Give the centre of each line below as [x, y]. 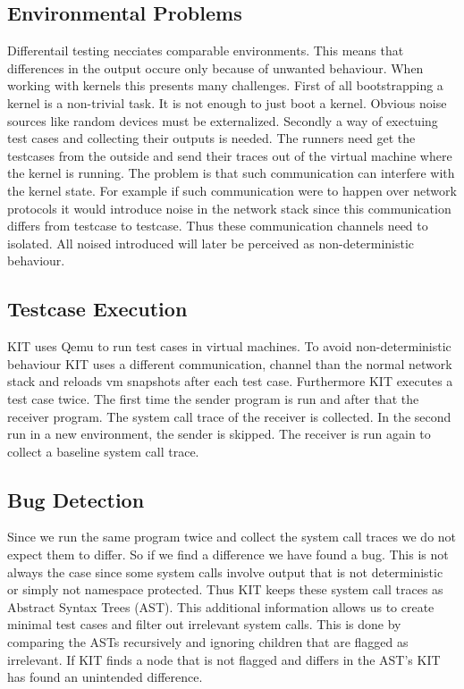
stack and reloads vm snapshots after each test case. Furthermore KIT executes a [230, 381]
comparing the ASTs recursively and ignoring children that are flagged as [208, 642]
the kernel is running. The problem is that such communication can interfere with [231, 173]
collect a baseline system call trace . [103, 451]
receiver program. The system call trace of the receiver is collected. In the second [229, 416]
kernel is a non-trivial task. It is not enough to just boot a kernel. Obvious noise [227, 102]
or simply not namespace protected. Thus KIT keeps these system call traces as [225, 589]
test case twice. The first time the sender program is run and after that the [213, 398]
